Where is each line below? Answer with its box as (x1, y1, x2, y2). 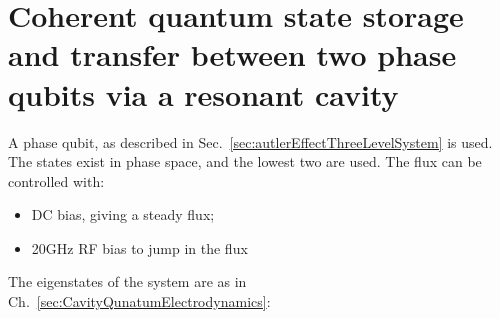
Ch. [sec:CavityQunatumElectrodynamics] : (8, 291, 271, 312)
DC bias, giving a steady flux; (31, 204, 215, 225)
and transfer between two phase (8, 34, 457, 75)
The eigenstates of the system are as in (8, 271, 247, 292)
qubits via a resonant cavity (8, 73, 399, 114)
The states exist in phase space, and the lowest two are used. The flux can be (8, 151, 482, 172)
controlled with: (8, 170, 105, 191)
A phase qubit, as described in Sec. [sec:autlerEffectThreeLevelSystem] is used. (8, 131, 493, 152)
